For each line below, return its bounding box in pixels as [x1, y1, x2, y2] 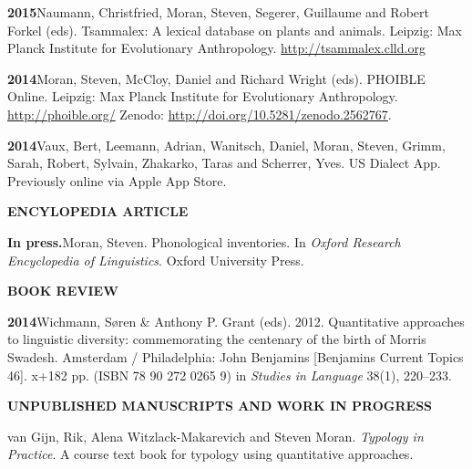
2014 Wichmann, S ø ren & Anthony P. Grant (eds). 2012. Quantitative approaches [7, 311, 465, 330]
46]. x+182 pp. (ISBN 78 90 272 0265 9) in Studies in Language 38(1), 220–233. [7, 365, 452, 384]
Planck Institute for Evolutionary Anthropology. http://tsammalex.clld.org [7, 38, 426, 57]
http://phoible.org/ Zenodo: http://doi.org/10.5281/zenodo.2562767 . [7, 104, 392, 123]
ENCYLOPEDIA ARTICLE [7, 202, 189, 221]
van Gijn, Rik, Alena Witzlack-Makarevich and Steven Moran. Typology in [7, 426, 424, 445]
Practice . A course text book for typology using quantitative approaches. [7, 444, 414, 464]
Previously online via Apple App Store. [7, 171, 227, 190]
